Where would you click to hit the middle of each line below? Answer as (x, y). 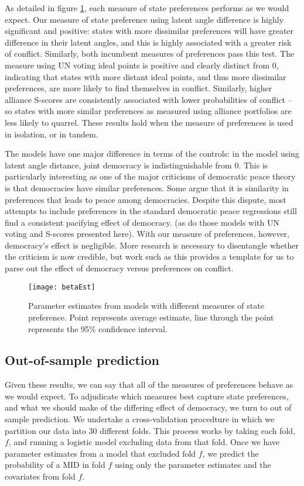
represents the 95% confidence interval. (98, 328)
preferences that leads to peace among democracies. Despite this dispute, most (146, 199)
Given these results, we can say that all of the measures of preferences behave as (149, 385)
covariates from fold (40, 476)
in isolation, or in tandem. (52, 134)
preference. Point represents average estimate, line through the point (151, 317)
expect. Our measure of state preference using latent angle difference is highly (144, 19)
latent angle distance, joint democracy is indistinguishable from (118, 165)
